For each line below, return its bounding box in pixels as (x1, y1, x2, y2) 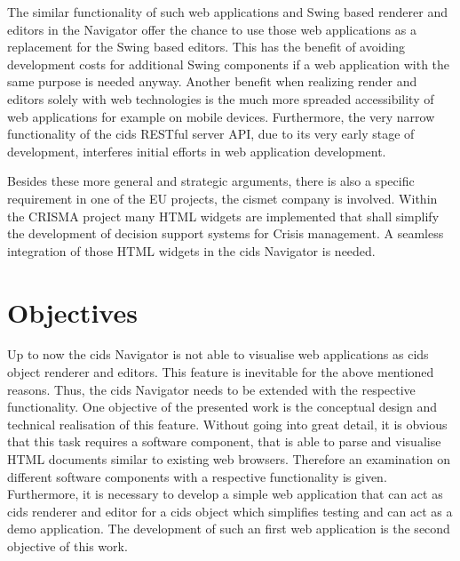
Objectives (7, 293, 138, 330)
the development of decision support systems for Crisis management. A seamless (7, 224, 444, 243)
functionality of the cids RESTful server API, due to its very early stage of (7, 124, 415, 143)
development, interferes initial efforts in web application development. (7, 141, 386, 160)
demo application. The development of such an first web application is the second (7, 519, 450, 538)
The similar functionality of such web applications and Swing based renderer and (7, 3, 448, 20)
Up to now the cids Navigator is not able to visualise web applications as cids (7, 345, 429, 364)
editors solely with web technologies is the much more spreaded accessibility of (7, 89, 434, 108)
